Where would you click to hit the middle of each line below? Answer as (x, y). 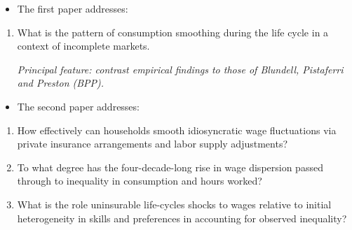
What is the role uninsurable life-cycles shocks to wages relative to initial (174, 204)
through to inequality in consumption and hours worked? (140, 181)
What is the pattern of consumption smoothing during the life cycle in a (173, 32)
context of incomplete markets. (83, 46)
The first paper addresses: (73, 8)
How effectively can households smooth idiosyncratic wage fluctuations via (177, 130)
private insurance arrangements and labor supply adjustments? (153, 144)
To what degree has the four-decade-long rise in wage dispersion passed (170, 167)
